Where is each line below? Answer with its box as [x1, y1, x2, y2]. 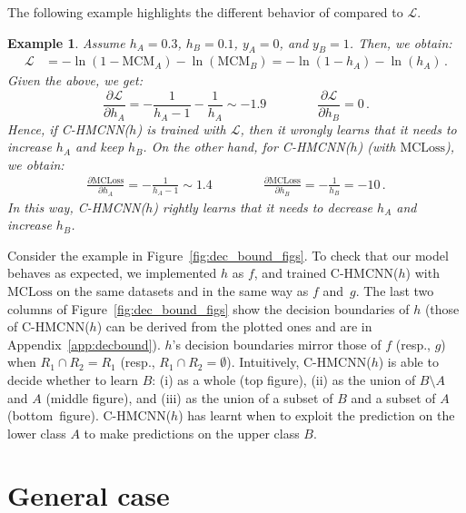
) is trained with [136, 119, 226, 138]
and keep [75, 137, 124, 156]
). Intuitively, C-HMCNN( [226, 352, 372, 371]
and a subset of [351, 388, 436, 407]
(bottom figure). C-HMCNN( [7, 406, 172, 425]
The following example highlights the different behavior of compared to [7, 3, 403, 21]
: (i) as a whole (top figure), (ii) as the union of [152, 370, 416, 389]
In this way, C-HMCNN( [7, 197, 146, 216]
